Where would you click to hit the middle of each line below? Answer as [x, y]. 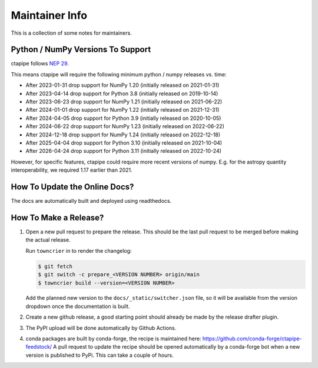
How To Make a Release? [57, 218]
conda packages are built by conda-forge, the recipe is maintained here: [113, 339]
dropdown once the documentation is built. [78, 306]
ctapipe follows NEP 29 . [40, 63]
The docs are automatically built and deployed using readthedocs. [91, 201]
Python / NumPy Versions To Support [81, 50]
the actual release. [48, 240]
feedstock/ [39, 347]
